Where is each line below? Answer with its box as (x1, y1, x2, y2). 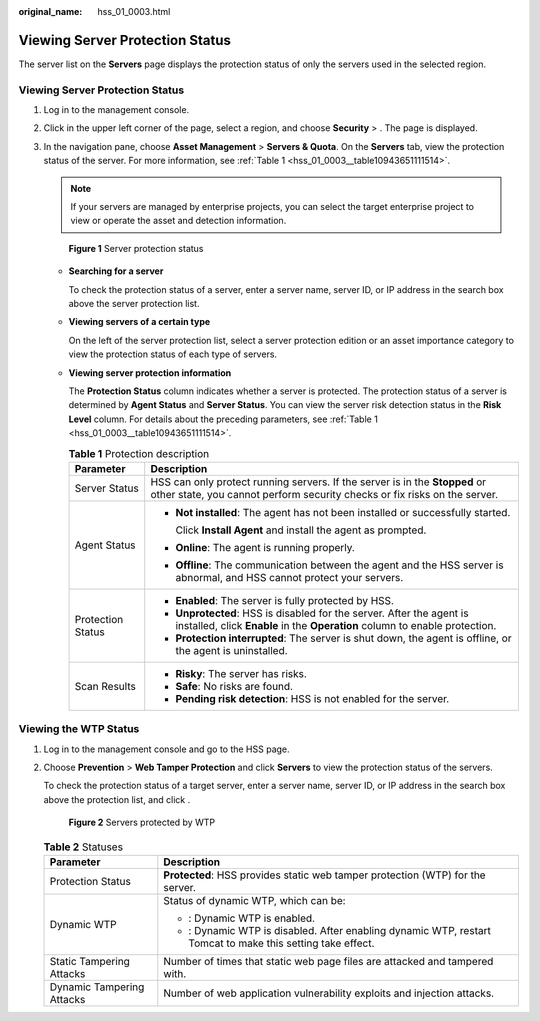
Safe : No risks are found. (175, 679, 294, 693)
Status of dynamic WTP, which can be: (163, 893, 346, 907)
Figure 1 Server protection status (68, 242, 204, 254)
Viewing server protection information (68, 366, 232, 379)
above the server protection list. (68, 297, 200, 309)
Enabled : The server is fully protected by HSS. (175, 593, 395, 607)
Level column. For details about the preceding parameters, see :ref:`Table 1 (68, 413, 379, 425)
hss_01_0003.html (97, 6, 171, 17)
